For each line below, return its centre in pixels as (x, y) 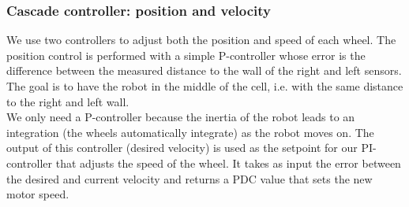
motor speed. (38, 194)
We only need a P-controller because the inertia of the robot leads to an (181, 117)
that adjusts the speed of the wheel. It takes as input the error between (228, 163)
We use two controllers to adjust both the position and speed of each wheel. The (201, 40)
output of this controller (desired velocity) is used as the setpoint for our (182, 148)
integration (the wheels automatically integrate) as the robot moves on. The (190, 132)
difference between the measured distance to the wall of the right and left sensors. (204, 70)
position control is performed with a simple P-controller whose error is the (186, 55)
